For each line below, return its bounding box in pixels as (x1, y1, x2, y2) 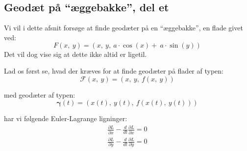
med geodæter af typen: (4, 89, 75, 100)
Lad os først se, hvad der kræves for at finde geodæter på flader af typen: (4, 65, 223, 75)
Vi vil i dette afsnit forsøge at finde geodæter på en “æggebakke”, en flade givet (4, 23, 243, 33)
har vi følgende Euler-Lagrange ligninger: (4, 113, 127, 124)
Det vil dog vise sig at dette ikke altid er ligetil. (4, 49, 147, 59)
